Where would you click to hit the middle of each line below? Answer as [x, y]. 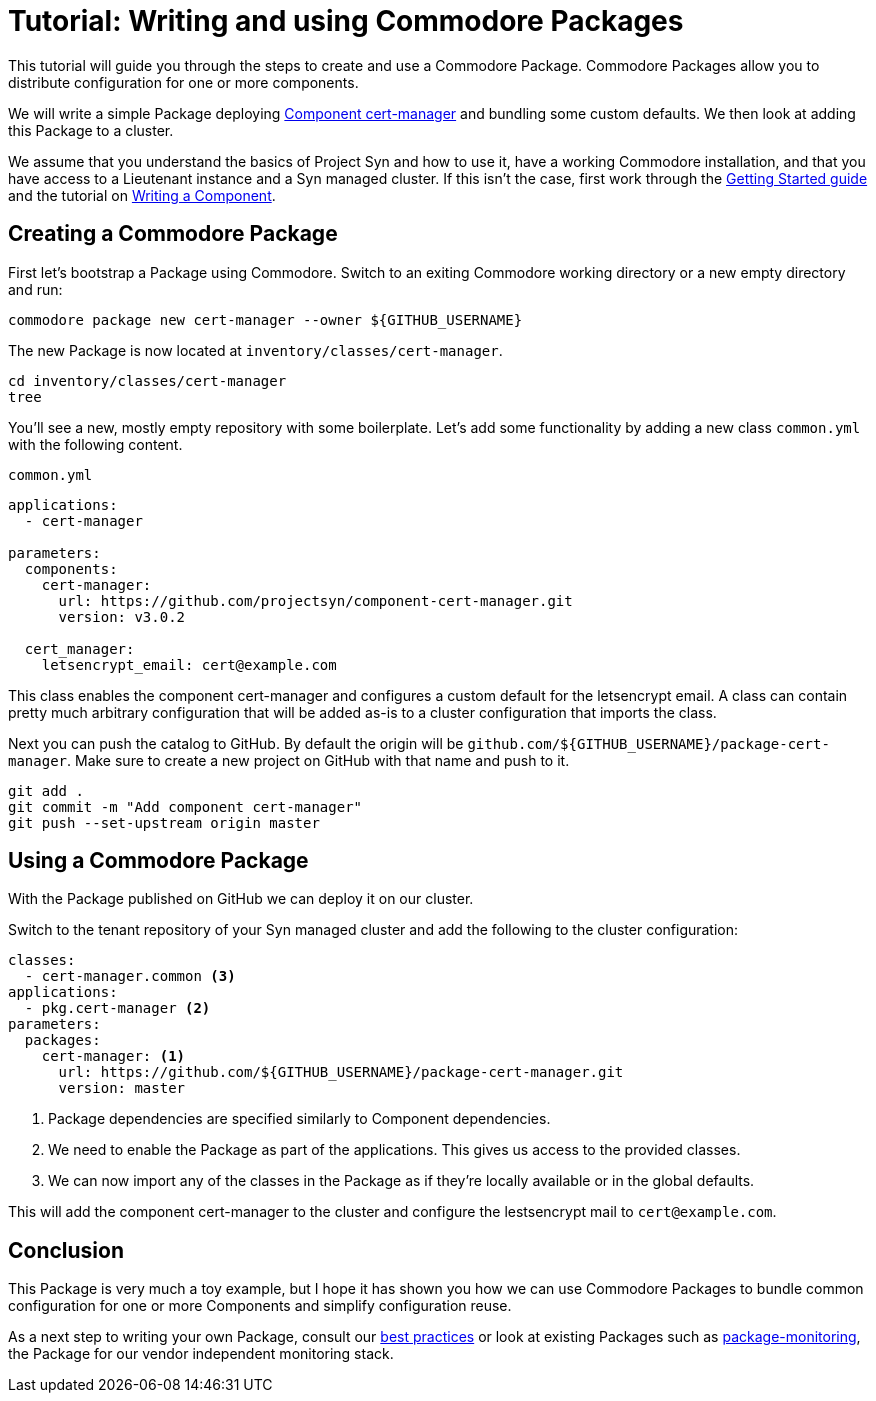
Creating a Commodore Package [173, 234]
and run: [35, 289]
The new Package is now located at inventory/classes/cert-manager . [255, 350]
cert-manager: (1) [113, 1056]
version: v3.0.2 [122, 616]
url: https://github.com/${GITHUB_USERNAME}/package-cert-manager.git [341, 1072]
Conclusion [66, 1250]
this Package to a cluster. [91, 130]
